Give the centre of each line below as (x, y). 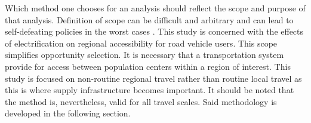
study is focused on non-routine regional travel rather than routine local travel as (153, 78)
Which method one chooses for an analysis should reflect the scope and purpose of (155, 8)
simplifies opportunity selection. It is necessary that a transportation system (144, 55)
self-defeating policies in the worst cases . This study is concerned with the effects (154, 31)
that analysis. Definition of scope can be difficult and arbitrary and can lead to (149, 19)
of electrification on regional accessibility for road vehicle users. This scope (141, 43)
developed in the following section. (68, 113)
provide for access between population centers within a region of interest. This (148, 66)
